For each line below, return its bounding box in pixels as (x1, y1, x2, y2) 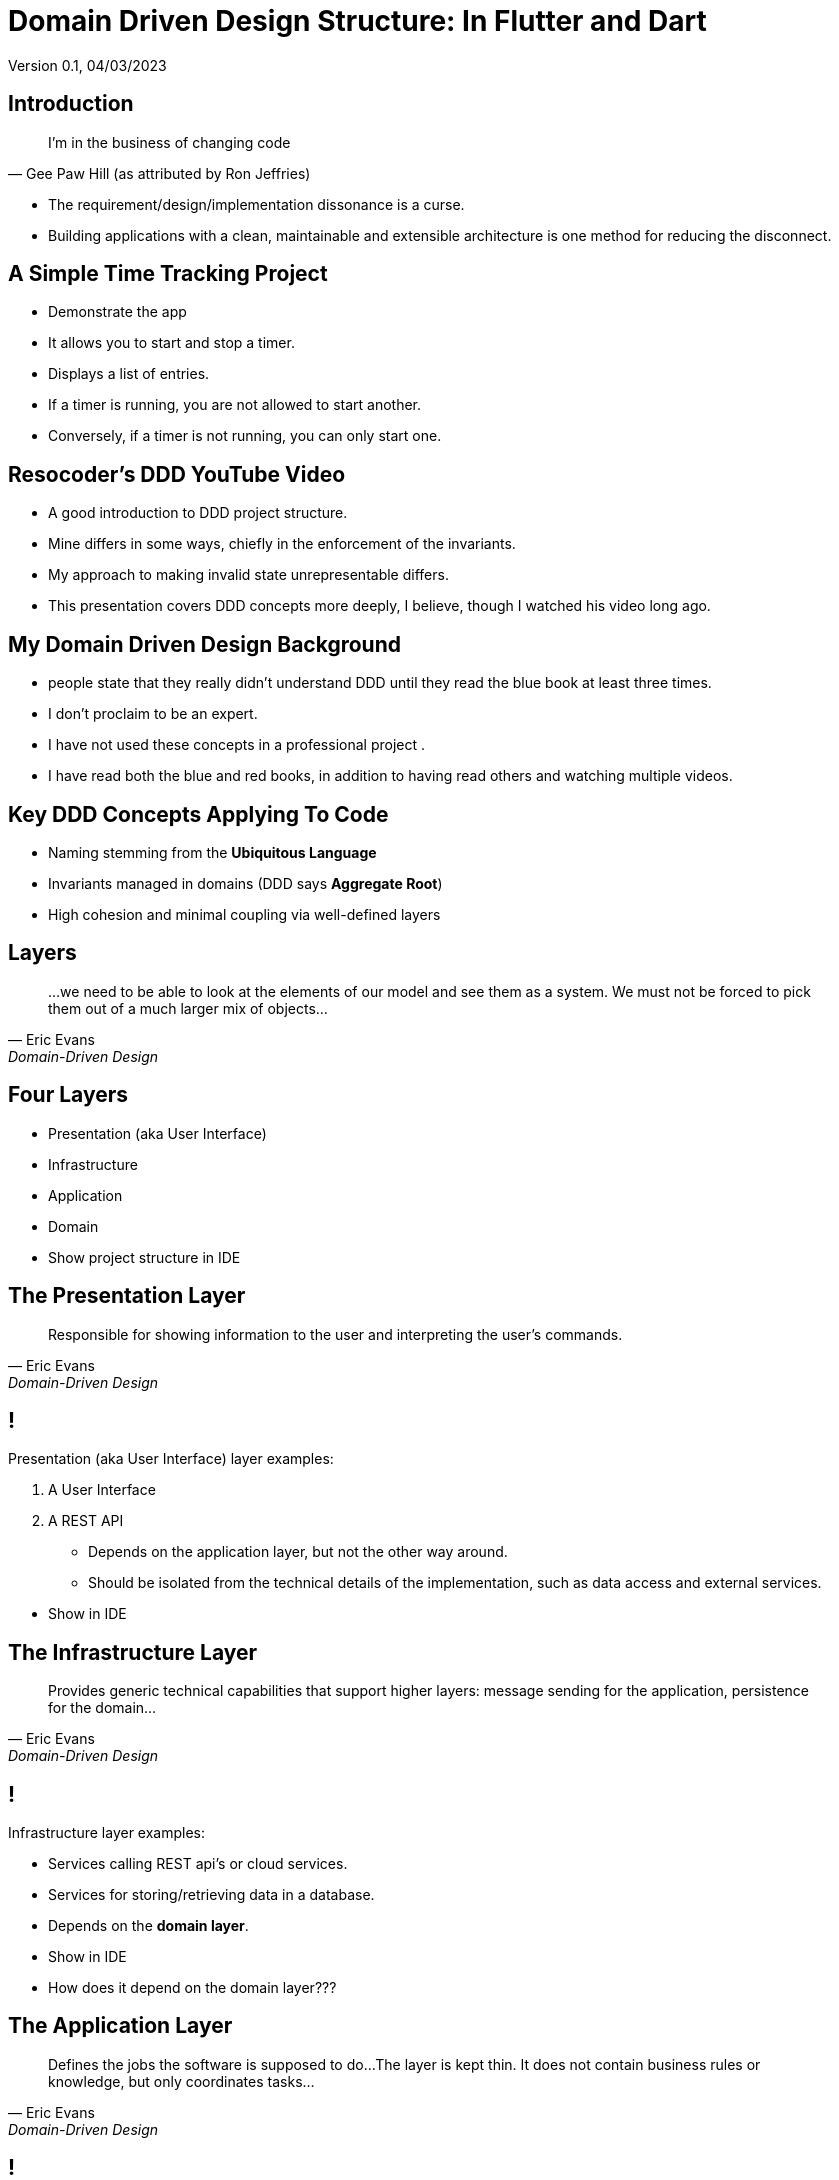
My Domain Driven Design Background (8, 631, 401, 657)
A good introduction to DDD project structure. (48, 504, 348, 522)
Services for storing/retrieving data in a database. (48, 1886, 375, 1904)
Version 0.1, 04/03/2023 (8, 56, 167, 74)
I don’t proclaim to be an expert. (48, 705, 258, 723)
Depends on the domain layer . (48, 1917, 249, 1935)
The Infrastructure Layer (8, 1639, 258, 1665)
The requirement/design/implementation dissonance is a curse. (48, 195, 465, 213)
